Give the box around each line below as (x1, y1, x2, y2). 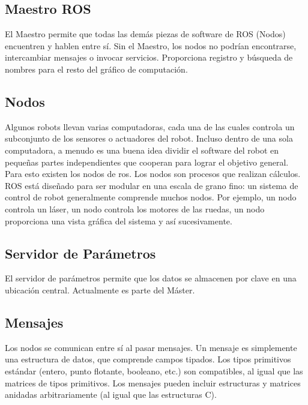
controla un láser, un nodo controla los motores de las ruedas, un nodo (5, 202, 265, 215)
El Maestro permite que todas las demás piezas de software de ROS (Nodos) (5, 28, 286, 40)
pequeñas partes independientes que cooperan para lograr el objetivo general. (5, 155, 289, 168)
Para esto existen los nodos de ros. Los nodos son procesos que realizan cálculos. (5, 167, 301, 180)
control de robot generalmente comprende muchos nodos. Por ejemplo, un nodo (5, 191, 297, 203)
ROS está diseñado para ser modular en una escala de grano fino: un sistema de (5, 179, 298, 191)
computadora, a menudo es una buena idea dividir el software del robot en (5, 143, 279, 156)
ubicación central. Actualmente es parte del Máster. (5, 283, 195, 296)
